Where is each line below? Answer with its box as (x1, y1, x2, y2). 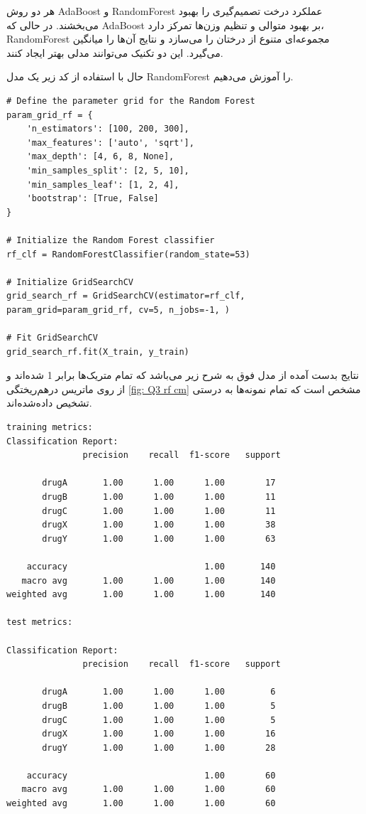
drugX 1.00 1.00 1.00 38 (42, 520, 276, 530)
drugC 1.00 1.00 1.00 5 (42, 714, 276, 725)
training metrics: (6, 422, 93, 433)
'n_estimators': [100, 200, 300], (26, 124, 189, 134)
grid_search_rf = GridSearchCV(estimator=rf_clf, (6, 291, 245, 301)
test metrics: (6, 617, 73, 628)
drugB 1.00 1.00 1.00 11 (42, 492, 276, 502)
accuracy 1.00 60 (26, 770, 276, 781)
